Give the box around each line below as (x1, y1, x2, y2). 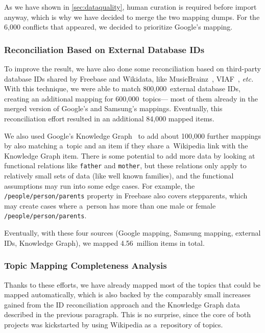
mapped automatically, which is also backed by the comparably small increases (4, 289, 251, 300)
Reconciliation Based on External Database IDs (4, 43, 205, 56)
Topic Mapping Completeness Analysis (4, 259, 167, 272)
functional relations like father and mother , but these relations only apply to (4, 160, 247, 171)
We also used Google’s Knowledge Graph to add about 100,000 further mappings (4, 130, 261, 141)
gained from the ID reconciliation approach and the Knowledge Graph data (4, 299, 240, 310)
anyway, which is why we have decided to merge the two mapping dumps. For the (4, 11, 260, 22)
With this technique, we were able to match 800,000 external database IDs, (4, 83, 240, 94)
